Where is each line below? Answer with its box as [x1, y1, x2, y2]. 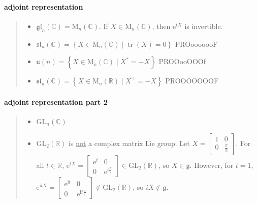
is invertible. [184, 20, 223, 31]
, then [152, 20, 171, 31]
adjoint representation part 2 [4, 96, 108, 107]
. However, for [189, 159, 234, 170]
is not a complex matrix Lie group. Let [69, 137, 190, 148]
